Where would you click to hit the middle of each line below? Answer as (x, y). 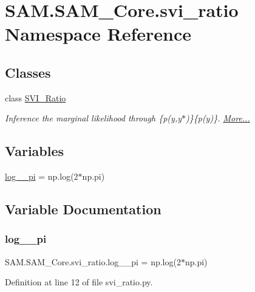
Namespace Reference (98, 34)
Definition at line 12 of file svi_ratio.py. (79, 282)
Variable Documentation (83, 209)
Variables (35, 151)
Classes (28, 72)
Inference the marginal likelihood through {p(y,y (93, 118)
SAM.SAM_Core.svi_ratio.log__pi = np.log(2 (93, 261)
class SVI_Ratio (36, 97)
